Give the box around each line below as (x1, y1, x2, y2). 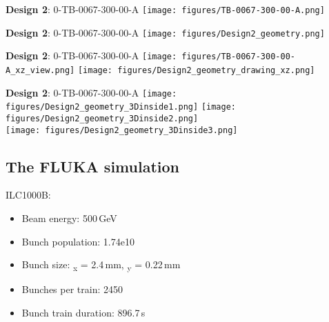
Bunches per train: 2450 (21, 282, 123, 296)
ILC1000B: (6, 188, 51, 202)
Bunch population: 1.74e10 (21, 234, 134, 248)
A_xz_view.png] (6, 65, 75, 75)
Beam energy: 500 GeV (21, 211, 117, 225)
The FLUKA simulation (6, 155, 179, 177)
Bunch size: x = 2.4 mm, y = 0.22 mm (21, 257, 181, 274)
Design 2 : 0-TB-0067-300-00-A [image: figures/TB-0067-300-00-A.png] (6, 2, 325, 16)
